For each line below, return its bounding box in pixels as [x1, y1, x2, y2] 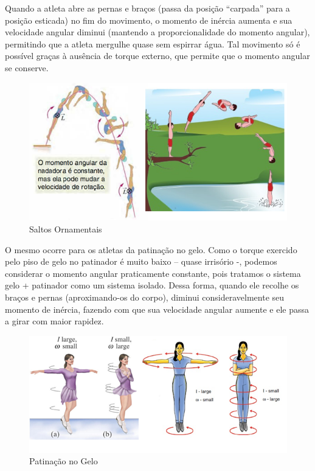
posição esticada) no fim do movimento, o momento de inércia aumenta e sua [5, 13, 292, 26]
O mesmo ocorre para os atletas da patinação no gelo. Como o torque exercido [5, 243, 297, 256]
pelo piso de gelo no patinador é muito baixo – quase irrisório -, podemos [5, 255, 277, 268]
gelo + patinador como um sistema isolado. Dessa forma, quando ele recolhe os [5, 279, 299, 291]
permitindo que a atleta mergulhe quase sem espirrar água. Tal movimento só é [5, 37, 300, 50]
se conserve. [5, 61, 49, 74]
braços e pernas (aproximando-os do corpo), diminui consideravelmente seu [5, 291, 285, 303]
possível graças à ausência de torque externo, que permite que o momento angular [5, 49, 310, 62]
